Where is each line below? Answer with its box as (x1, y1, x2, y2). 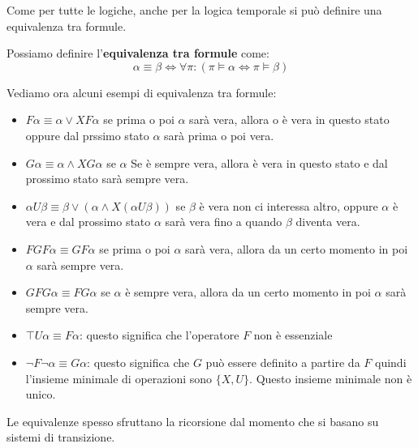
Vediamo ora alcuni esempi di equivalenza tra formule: (6, 83, 277, 100)
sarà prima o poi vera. (164, 126, 274, 143)
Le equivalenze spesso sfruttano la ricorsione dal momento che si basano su (6, 412, 379, 429)
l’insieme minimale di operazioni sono (25, 369, 213, 386)
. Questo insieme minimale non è (249, 369, 412, 386)
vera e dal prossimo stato (25, 213, 151, 230)
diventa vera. (295, 213, 360, 230)
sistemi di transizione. (6, 429, 115, 446)
